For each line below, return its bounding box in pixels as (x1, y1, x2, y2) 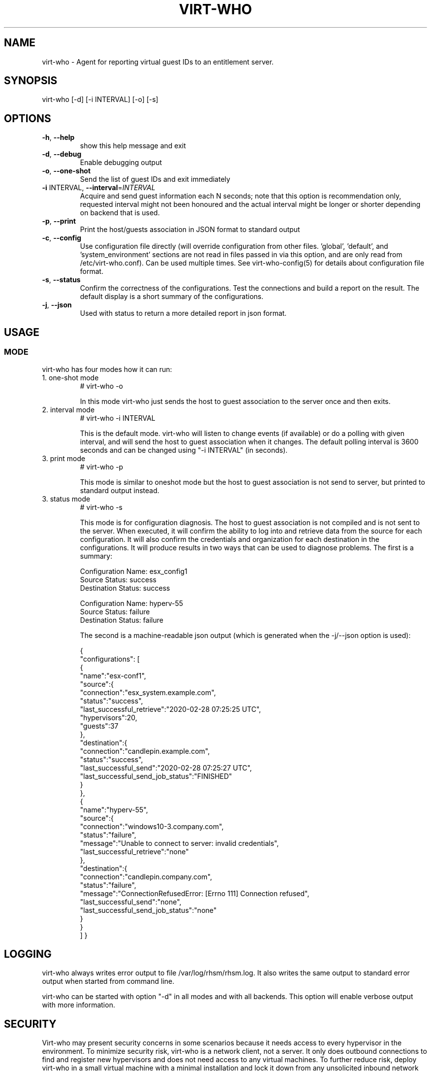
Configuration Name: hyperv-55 (80, 599, 184, 607)
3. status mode (42, 494, 91, 503)
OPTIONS (4, 112, 51, 125)
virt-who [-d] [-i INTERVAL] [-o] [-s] (42, 95, 158, 104)
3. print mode (42, 454, 86, 463)
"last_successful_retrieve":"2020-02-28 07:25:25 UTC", (80, 704, 261, 713)
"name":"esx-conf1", (80, 671, 146, 680)
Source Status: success (80, 575, 156, 584)
